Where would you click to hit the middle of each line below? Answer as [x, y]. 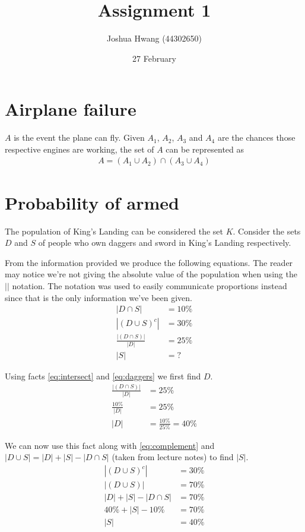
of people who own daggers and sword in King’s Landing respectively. [165, 243]
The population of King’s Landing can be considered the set [114, 231]
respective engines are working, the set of [80, 149]
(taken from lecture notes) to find [173, 457]
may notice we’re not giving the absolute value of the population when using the [151, 274]
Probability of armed [92, 202]
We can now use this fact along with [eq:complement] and [110, 445]
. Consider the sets [267, 231]
